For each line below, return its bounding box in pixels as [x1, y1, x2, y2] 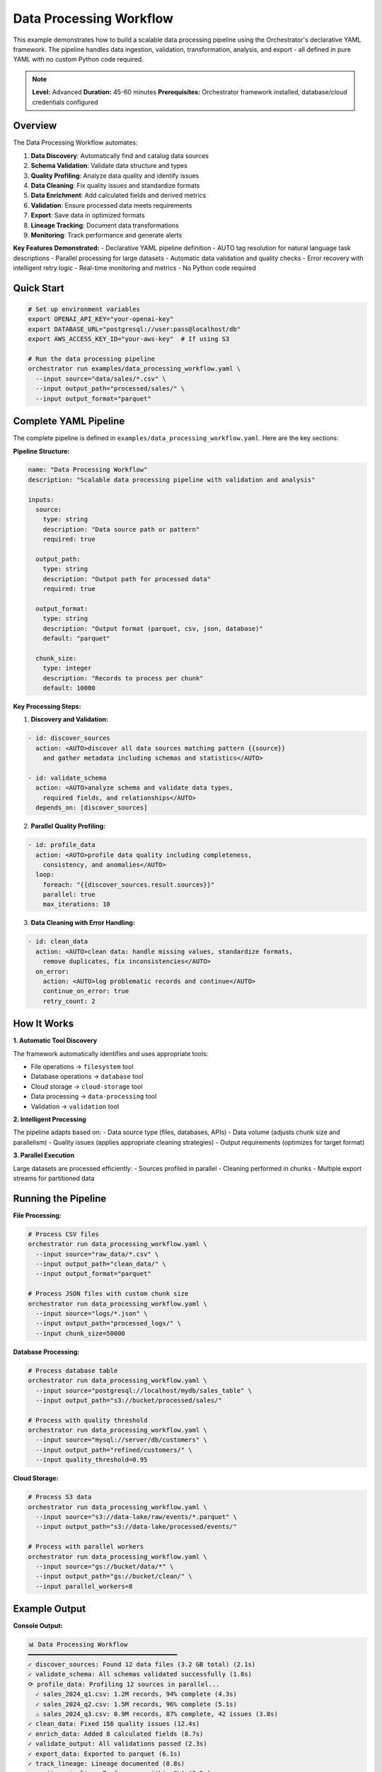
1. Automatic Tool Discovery [13, 1036, 98, 1045]
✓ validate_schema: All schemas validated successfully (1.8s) [28, 1670, 253, 1678]
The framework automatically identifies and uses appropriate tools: [13, 1049, 209, 1058]
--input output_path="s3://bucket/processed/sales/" [35, 1396, 222, 1404]
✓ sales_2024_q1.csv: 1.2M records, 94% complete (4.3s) [35, 1690, 237, 1698]
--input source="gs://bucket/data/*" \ [35, 1562, 174, 1570]
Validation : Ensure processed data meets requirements [30, 201, 192, 209]
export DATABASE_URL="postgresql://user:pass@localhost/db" [28, 325, 241, 333]
